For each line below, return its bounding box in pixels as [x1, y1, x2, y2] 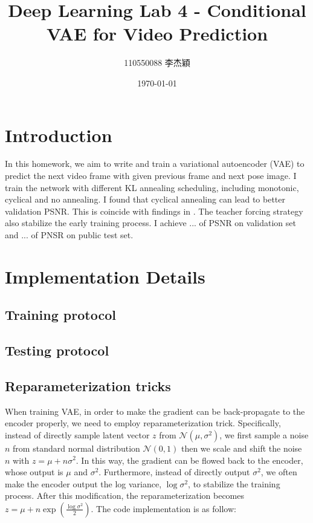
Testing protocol [5, 341, 109, 360]
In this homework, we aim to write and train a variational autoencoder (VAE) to [5, 157, 305, 170]
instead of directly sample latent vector [5, 428, 150, 441]
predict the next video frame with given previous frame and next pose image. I [5, 169, 297, 182]
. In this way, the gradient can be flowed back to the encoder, [76, 453, 303, 466]
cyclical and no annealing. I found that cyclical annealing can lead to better [5, 193, 286, 206]
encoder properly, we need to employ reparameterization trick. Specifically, [5, 417, 281, 429]
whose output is [5, 466, 63, 478]
